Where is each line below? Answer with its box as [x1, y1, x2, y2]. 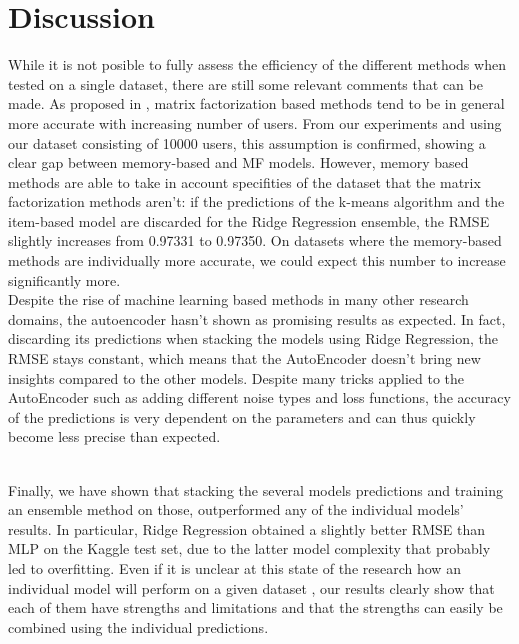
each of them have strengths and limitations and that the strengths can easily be [8, 597, 503, 618]
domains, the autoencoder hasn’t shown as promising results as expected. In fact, [8, 308, 506, 329]
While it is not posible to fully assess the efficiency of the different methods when [8, 54, 506, 75]
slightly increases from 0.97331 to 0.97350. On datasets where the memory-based [8, 230, 502, 251]
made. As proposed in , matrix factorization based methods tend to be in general [8, 93, 505, 114]
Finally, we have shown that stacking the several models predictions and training [8, 479, 503, 500]
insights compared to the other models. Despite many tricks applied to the [8, 367, 465, 388]
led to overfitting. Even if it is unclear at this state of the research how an [8, 557, 461, 578]
